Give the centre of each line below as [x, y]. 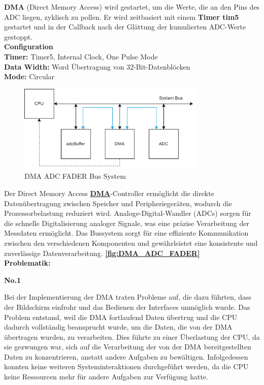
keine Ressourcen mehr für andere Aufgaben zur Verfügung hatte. [106, 377]
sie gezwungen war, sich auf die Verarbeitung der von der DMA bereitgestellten [128, 347]
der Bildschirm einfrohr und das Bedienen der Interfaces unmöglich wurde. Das [127, 307]
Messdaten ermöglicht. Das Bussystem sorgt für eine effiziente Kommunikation [126, 233]
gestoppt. [19, 36]
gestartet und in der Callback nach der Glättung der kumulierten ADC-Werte [125, 27]
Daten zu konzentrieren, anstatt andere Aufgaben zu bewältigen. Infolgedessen [126, 356]
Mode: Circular [29, 76]
